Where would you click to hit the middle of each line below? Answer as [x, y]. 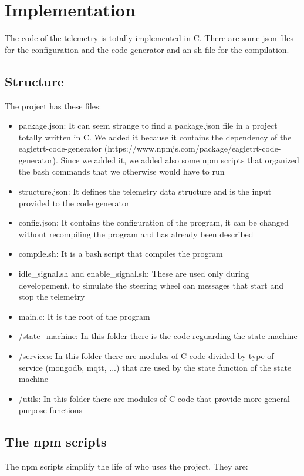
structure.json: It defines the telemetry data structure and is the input [145, 191]
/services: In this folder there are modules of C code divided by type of [146, 356]
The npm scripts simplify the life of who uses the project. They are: [126, 466]
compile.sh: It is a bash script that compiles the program [121, 254]
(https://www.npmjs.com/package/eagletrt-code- [192, 148]
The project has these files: [53, 105]
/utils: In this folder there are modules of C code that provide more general [154, 398]
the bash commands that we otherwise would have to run [121, 171]
